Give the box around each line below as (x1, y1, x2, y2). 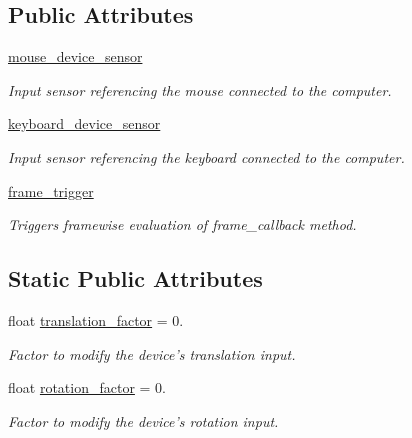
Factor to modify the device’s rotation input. (8, 410, 279, 431)
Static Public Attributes (8, 263, 263, 294)
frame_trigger (8, 180, 94, 201)
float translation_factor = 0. (8, 309, 184, 330)
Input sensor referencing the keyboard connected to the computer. (8, 146, 405, 167)
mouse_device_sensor (8, 46, 143, 67)
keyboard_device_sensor (8, 113, 161, 134)
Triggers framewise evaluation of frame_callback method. (8, 214, 357, 235)
